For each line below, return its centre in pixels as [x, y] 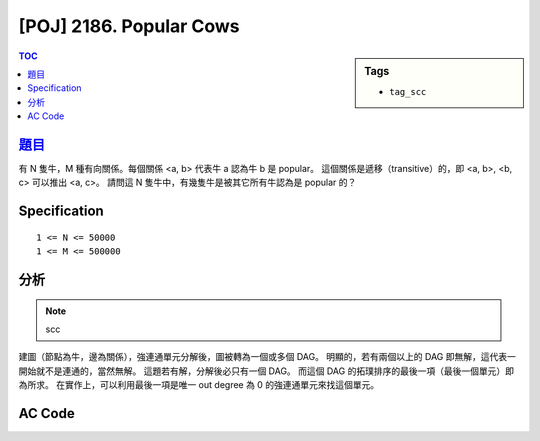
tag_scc [408, 91]
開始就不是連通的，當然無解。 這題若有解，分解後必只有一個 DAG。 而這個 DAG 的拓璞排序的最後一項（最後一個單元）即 [266, 371]
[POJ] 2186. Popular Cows [129, 26]
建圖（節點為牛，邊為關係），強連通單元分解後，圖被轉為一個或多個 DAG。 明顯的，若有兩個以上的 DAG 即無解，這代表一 [267, 357]
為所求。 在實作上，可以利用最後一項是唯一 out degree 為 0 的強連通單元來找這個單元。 [199, 385]
